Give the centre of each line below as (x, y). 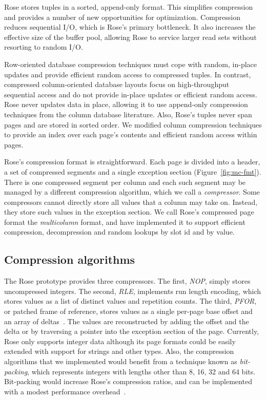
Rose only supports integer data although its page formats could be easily (120, 341)
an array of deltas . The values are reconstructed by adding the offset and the (127, 321)
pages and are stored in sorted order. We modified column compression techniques (133, 124)
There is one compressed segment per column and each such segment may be (125, 182)
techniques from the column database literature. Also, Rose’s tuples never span (128, 114)
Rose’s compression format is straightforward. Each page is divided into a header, (132, 162)
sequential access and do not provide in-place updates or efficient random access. (131, 94)
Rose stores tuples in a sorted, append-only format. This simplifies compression (129, 7)
